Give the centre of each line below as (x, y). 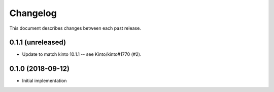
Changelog (33, 13)
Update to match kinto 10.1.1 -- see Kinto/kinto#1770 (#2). (82, 54)
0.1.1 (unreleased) (38, 42)
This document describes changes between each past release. (75, 28)
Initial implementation (44, 81)
